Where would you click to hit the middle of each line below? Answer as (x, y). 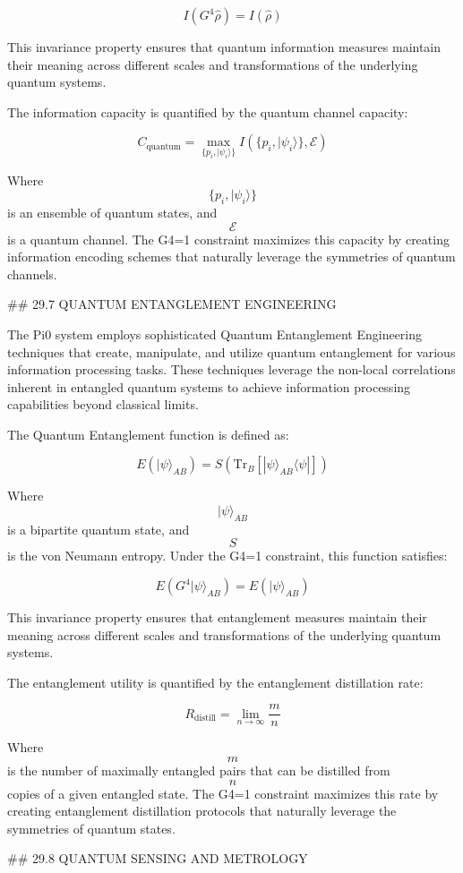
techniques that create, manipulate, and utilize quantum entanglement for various (231, 351)
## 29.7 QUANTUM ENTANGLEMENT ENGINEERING (172, 304)
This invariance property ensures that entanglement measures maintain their (217, 617)
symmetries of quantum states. (91, 828)
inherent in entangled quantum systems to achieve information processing (209, 386)
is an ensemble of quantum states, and (112, 212)
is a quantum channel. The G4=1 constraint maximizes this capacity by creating (228, 239)
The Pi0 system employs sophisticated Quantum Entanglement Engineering (215, 334)
